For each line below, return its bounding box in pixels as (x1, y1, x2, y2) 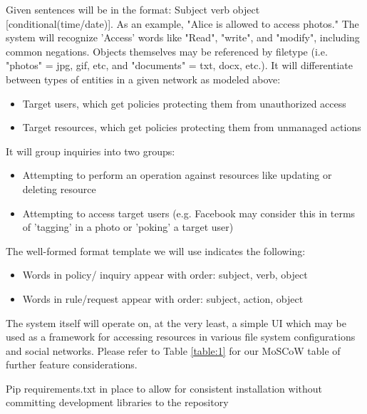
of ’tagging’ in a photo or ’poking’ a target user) (22, 219, 234, 234)
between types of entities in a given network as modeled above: (6, 71, 281, 86)
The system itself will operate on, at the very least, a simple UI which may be (6, 315, 346, 330)
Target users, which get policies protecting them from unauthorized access (22, 95, 346, 110)
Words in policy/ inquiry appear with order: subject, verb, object (22, 267, 308, 282)
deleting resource (22, 181, 96, 196)
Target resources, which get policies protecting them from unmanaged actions (22, 120, 361, 135)
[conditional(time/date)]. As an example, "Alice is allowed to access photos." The (6, 16, 359, 31)
